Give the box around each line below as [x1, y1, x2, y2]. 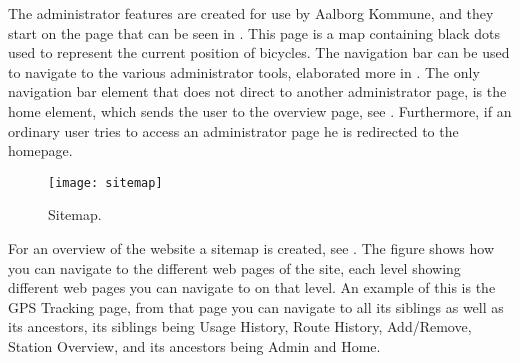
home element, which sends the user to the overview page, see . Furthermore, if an [8, 100, 512, 121]
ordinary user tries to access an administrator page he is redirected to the [8, 120, 459, 141]
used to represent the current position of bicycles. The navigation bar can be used [8, 42, 510, 63]
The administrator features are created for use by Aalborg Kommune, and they [8, 3, 494, 23]
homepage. [8, 140, 73, 161]
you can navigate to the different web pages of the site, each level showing [8, 257, 461, 278]
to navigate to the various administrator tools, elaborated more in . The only [8, 61, 480, 82]
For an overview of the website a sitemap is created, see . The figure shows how [8, 238, 495, 258]
